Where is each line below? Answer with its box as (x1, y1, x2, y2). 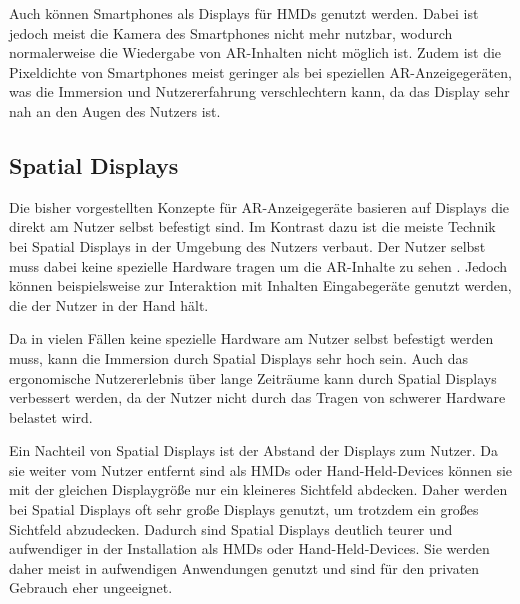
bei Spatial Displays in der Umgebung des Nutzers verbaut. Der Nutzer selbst (9, 235, 486, 256)
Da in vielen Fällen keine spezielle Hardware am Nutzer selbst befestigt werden (9, 328, 494, 349)
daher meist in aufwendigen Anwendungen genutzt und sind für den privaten (9, 557, 480, 578)
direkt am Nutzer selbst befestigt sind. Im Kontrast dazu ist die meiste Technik (9, 216, 496, 237)
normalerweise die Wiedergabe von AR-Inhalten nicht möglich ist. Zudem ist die (9, 42, 502, 63)
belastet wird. (9, 406, 93, 427)
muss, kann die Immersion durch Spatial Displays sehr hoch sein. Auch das (9, 347, 469, 368)
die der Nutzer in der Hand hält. (9, 294, 209, 315)
